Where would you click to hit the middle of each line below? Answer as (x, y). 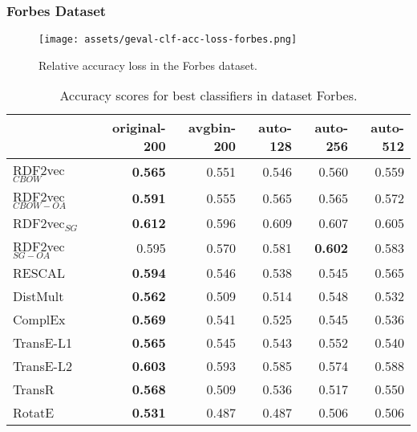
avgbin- (212, 128)
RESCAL (39, 273)
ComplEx (39, 320)
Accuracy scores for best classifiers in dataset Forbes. (208, 96)
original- (139, 128)
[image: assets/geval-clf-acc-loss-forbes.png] (168, 40)
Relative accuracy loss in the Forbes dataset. (148, 65)
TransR (34, 389)
